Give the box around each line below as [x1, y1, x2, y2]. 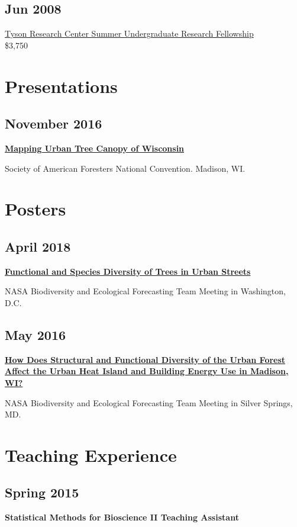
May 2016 [5, 325, 66, 343]
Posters [5, 197, 66, 221]
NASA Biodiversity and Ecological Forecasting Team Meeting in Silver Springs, [5, 396, 293, 409]
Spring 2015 [5, 483, 79, 502]
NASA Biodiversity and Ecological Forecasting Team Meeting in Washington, [5, 285, 286, 297]
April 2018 [5, 237, 71, 255]
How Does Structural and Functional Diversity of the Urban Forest [5, 353, 286, 365]
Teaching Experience [5, 442, 177, 467]
